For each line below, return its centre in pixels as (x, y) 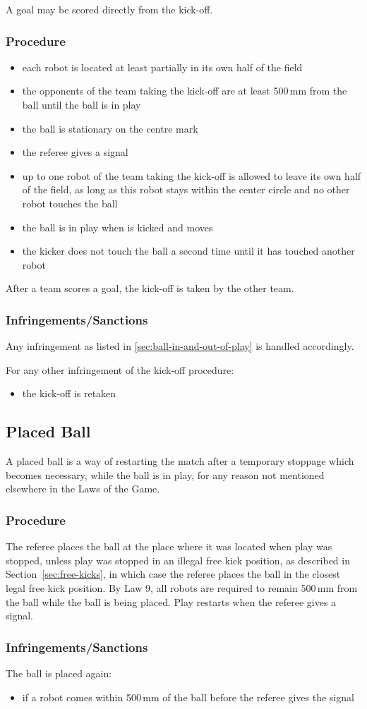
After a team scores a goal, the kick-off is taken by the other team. (150, 288)
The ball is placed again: (59, 673)
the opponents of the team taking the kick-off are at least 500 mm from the (185, 91)
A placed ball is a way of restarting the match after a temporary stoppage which (180, 461)
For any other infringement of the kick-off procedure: (120, 369)
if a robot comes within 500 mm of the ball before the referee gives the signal (188, 697)
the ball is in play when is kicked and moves (118, 227)
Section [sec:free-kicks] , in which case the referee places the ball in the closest (173, 574)
